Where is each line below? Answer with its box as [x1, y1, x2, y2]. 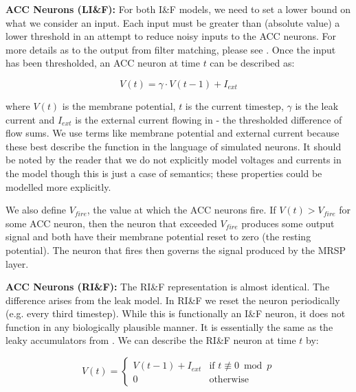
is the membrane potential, [62, 98, 176, 113]
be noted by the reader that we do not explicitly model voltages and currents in [5, 152, 342, 167]
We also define [5, 203, 66, 217]
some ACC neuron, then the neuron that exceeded [5, 216, 217, 230]
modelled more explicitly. [5, 179, 111, 194]
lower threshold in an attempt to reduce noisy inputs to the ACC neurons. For [5, 29, 336, 43]
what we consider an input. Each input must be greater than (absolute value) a [5, 15, 340, 30]
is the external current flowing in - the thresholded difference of [75, 112, 342, 126]
